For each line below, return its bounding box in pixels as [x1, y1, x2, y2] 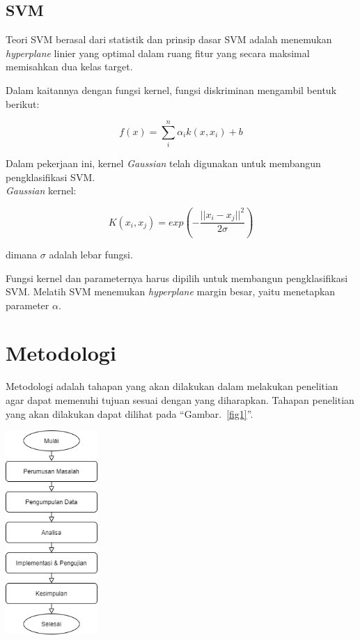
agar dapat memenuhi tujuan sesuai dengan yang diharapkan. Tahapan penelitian [6, 393, 354, 407]
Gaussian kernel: [6, 183, 77, 198]
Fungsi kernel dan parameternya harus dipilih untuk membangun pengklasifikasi [6, 270, 348, 285]
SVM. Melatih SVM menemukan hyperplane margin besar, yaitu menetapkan [6, 284, 336, 299]
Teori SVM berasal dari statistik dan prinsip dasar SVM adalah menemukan [6, 32, 332, 47]
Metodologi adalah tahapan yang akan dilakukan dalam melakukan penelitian [6, 379, 338, 393]
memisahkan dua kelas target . [6, 59, 133, 74]
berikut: [6, 96, 40, 111]
